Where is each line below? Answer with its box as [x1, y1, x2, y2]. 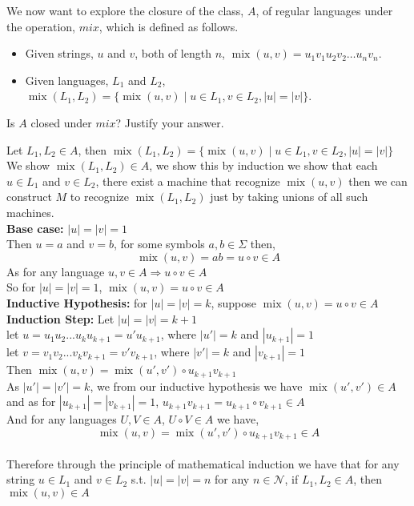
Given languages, [25, 71, 109, 88]
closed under [30, 114, 92, 131]
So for [6, 279, 36, 295]
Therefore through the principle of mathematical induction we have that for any [6, 455, 400, 472]
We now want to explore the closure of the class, [6, 2, 244, 18]
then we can [348, 172, 408, 189]
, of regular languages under [255, 2, 393, 18]
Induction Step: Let [6, 310, 115, 327]
